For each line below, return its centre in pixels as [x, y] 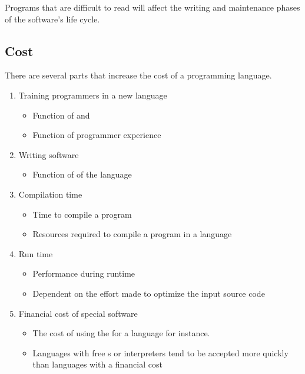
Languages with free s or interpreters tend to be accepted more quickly [160, 352]
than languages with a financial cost [97, 364]
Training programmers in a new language [93, 95]
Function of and [61, 115]
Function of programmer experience [97, 135]
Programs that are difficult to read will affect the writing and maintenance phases [152, 7]
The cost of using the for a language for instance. [121, 333]
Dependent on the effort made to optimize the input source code [149, 293]
